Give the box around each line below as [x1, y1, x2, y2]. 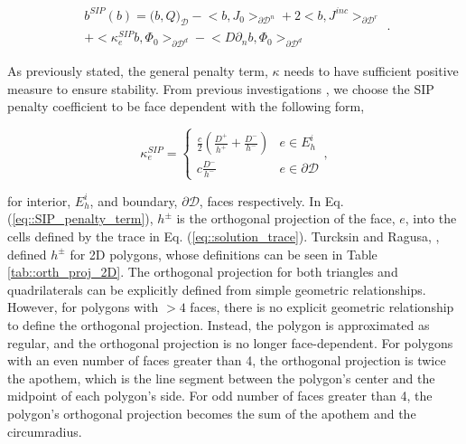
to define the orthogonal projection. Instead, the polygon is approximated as [7, 316, 430, 335]
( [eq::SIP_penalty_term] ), [7, 209, 154, 228]
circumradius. [7, 421, 82, 440]
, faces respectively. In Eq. [199, 191, 344, 210]
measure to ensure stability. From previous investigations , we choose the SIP [7, 79, 434, 98]
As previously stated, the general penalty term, [7, 61, 268, 80]
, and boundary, [89, 191, 178, 210]
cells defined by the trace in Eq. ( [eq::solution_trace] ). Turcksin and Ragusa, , [7, 227, 440, 246]
